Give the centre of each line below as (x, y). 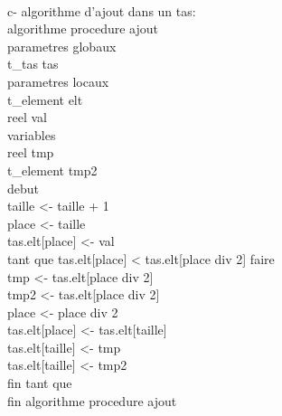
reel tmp (31, 152)
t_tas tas (33, 64)
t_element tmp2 (52, 170)
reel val (27, 117)
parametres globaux (62, 46)
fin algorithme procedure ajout (92, 400)
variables (32, 134)
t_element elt (45, 99)
